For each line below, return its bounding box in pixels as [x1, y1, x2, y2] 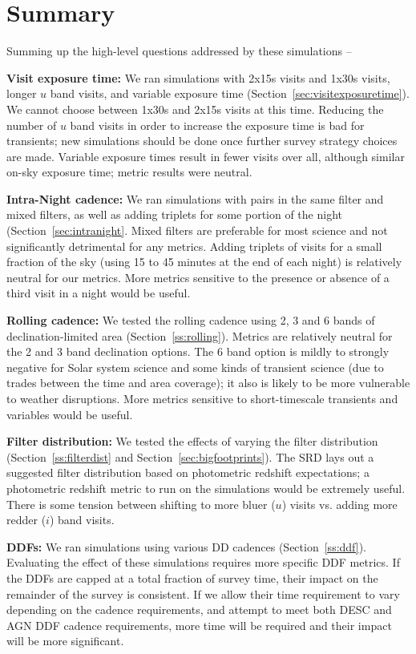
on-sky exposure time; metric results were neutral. [6, 163, 252, 180]
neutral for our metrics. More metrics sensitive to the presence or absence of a [6, 268, 390, 285]
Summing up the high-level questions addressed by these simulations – [6, 42, 352, 59]
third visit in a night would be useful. [6, 285, 191, 301]
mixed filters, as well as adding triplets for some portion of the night [6, 206, 342, 223]
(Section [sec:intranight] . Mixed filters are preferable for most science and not [6, 222, 388, 239]
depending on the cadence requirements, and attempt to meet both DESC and [6, 601, 392, 618]
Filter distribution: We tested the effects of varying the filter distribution [6, 433, 378, 450]
